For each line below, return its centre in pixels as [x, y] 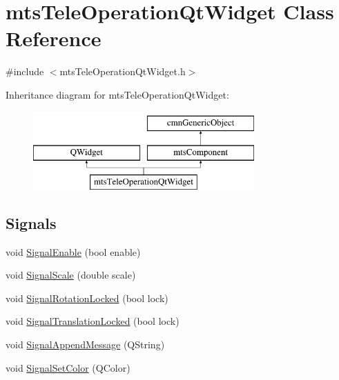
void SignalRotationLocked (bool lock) [87, 298]
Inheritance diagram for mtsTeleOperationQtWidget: [117, 94]
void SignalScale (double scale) [71, 275]
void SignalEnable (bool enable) [73, 251]
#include [25, 71]
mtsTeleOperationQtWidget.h [123, 71]
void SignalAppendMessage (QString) [85, 344]
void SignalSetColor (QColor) [68, 367]
